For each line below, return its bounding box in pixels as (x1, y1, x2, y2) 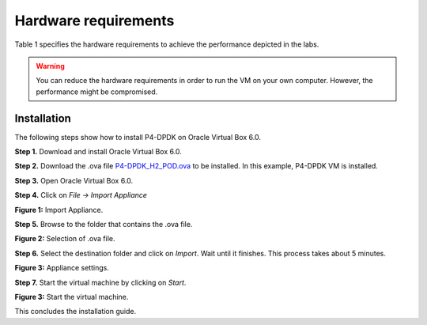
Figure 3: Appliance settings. (14, 263, 110, 273)
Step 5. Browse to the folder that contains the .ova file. (14, 219, 193, 229)
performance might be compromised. (36, 87, 158, 96)
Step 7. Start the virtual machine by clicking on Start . (14, 278, 187, 287)
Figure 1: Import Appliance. (14, 205, 104, 214)
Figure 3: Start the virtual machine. (14, 292, 129, 301)
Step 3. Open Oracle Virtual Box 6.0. (14, 176, 134, 185)
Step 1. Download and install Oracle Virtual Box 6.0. (14, 147, 182, 157)
